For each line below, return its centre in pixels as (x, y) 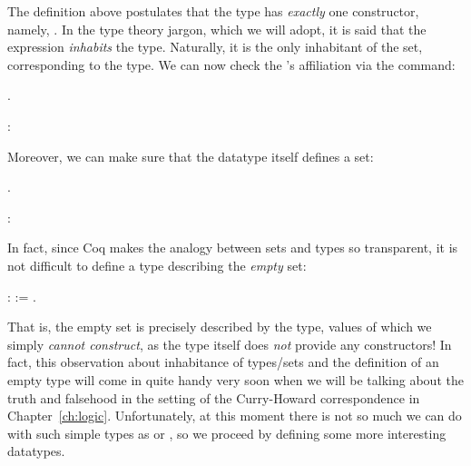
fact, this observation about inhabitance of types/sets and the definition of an (223, 362)
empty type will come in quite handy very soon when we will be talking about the (235, 379)
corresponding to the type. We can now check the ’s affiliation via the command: (231, 64)
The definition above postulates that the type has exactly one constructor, (213, 11)
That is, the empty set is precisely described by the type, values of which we (220, 327)
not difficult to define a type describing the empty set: (157, 265)
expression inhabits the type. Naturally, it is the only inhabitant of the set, (215, 47)
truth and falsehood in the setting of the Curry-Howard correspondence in (214, 397)
